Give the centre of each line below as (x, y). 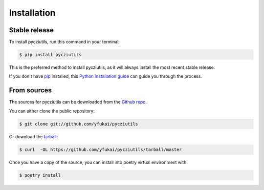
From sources (31, 90)
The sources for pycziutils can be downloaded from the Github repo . (78, 102)
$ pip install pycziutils (50, 55)
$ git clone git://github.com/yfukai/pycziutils (79, 124)
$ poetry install (40, 175)
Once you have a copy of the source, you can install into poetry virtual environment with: (98, 162)
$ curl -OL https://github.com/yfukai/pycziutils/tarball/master (100, 149)
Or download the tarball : (33, 136)
